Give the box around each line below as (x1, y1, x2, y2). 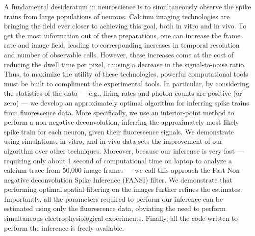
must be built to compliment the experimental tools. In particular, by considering (4, 78, 249, 88)
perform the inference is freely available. (4, 222, 124, 233)
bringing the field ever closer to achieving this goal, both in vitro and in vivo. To (4, 21, 247, 31)
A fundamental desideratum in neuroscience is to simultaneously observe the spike (4, 1, 251, 11)
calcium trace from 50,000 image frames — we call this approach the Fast (4, 165, 225, 175)
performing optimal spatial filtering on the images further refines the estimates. (4, 184, 242, 194)
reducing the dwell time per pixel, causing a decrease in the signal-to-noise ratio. (4, 59, 246, 69)
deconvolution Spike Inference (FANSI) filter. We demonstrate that (31, 174, 232, 184)
